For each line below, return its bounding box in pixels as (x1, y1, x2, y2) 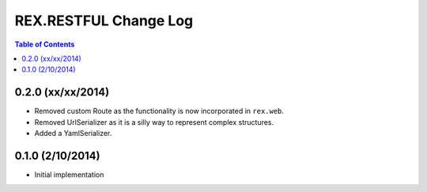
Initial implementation (34, 170, 104, 179)
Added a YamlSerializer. (34, 129, 112, 138)
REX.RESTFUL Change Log (14, 12, 194, 29)
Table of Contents (14, 40, 75, 49)
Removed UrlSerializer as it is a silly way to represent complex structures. (34, 117, 274, 126)
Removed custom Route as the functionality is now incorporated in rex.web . (34, 107, 285, 116)
